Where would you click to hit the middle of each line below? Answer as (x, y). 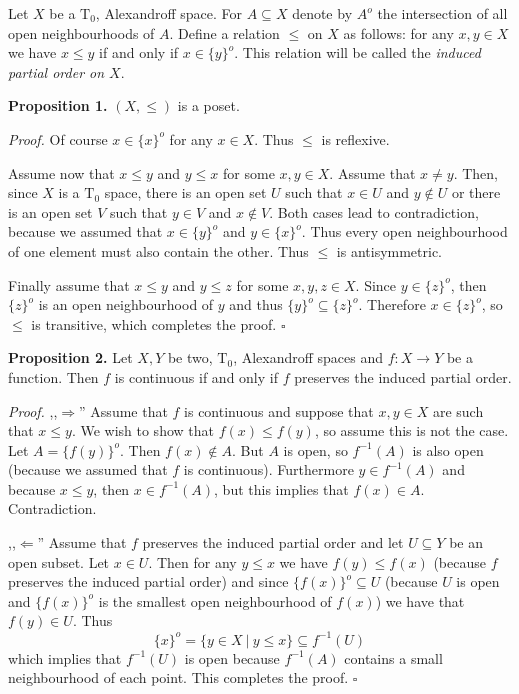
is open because (232, 657)
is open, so (315, 449)
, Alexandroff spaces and (308, 357)
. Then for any (192, 561)
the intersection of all (442, 13)
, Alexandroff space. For (169, 13)
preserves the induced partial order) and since (148, 581)
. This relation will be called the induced (357, 52)
